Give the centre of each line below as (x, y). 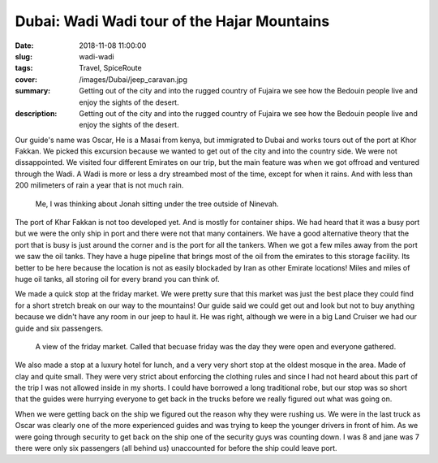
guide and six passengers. (59, 328)
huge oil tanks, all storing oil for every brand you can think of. (117, 279)
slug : (24, 56)
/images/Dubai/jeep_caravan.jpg (133, 79)
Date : (24, 45)
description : (36, 113)
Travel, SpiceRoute (110, 68)
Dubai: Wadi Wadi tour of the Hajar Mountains (172, 21)
